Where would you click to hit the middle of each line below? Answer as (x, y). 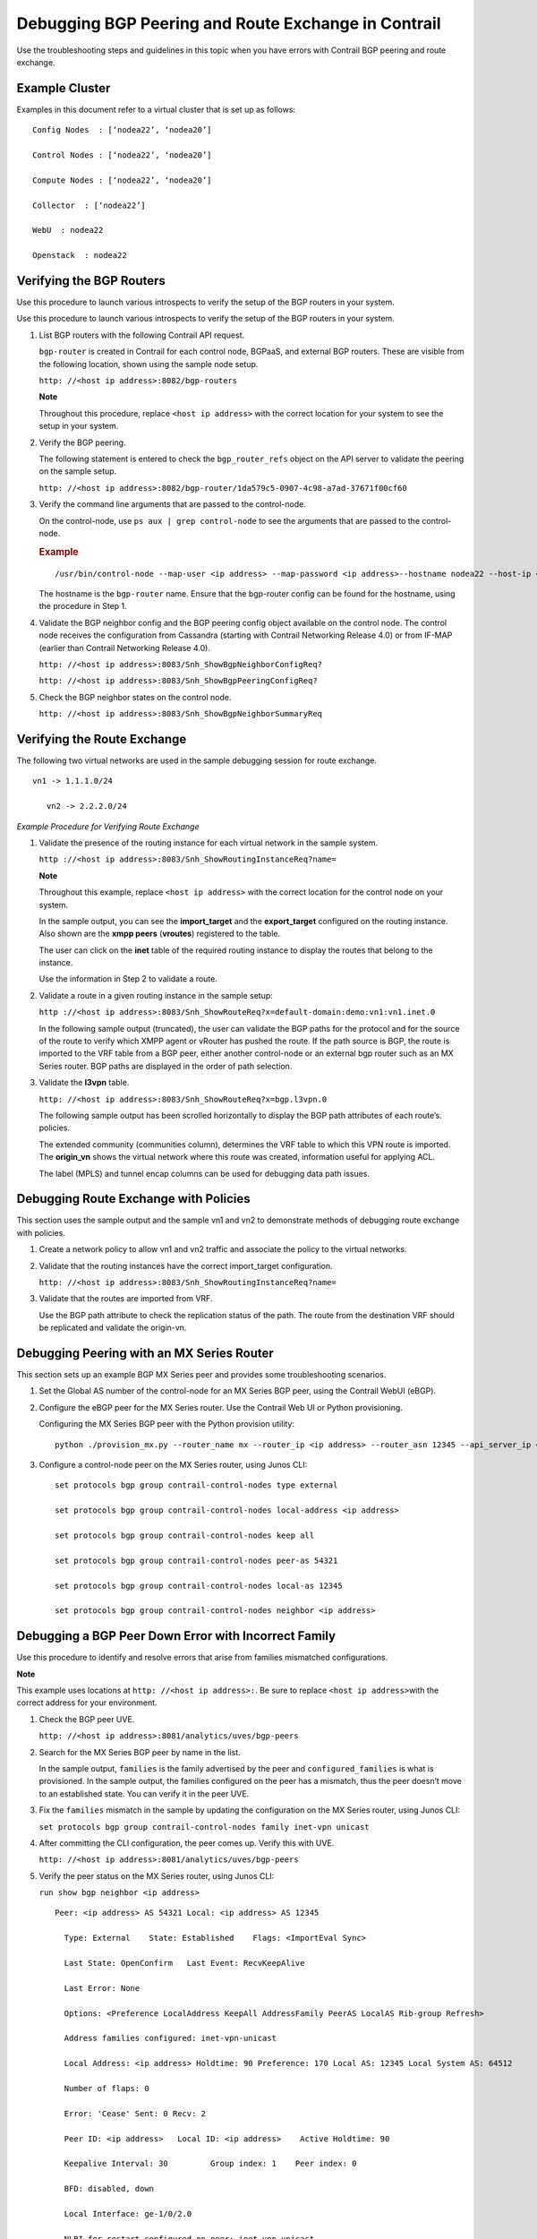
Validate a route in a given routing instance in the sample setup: (156, 995)
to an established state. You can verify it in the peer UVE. (144, 1793)
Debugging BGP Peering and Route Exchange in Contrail (229, 23)
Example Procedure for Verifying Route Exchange (108, 826)
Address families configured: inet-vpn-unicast (170, 2038)
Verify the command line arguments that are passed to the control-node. (172, 504)
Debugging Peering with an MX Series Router (145, 1353)
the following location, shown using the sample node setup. (149, 364)
